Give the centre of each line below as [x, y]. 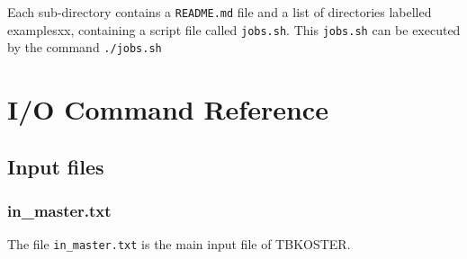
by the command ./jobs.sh [85, 47]
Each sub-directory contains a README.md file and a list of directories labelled [220, 12]
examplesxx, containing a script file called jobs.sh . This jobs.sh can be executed [234, 29]
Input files [56, 166]
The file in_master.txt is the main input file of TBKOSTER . [179, 244]
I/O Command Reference [168, 109]
